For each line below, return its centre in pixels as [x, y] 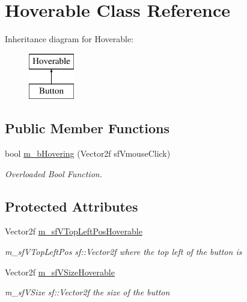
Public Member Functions [87, 128]
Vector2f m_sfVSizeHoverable [60, 272]
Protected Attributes [72, 206]
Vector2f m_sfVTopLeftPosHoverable [74, 231]
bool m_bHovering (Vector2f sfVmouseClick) [88, 153]
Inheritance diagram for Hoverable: [69, 39]
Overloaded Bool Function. [53, 173]
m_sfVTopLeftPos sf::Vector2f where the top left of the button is [124, 252]
